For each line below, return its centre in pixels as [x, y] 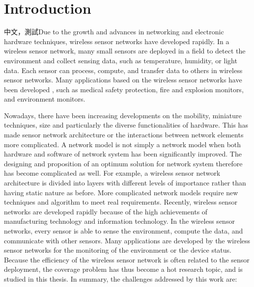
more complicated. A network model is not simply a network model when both [123, 144]
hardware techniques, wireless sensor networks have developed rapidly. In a [117, 41]
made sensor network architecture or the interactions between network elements [124, 135]
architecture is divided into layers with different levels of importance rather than [125, 183]
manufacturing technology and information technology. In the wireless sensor [119, 221]
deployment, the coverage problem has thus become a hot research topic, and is [124, 269]
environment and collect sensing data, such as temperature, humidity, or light [121, 60]
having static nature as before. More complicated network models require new [121, 192]
